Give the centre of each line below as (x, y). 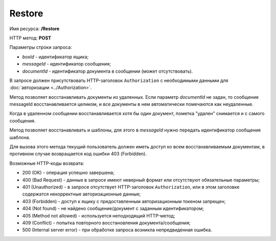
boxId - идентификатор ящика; (55, 57)
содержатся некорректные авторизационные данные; (82, 194)
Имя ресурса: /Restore (34, 29)
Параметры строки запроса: (41, 47)
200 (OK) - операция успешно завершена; (68, 173)
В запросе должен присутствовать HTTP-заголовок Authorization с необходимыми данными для (119, 80)
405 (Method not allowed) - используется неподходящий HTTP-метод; (99, 215)
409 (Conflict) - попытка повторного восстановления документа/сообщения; (107, 223)
